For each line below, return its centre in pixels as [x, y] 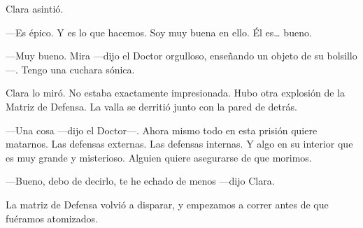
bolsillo [342, 56]
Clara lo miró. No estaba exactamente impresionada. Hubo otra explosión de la [175, 93]
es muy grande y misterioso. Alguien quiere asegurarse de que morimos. [159, 157]
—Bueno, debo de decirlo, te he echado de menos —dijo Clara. [140, 181]
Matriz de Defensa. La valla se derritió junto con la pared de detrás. [151, 106]
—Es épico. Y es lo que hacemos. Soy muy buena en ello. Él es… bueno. [159, 32]
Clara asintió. [35, 8]
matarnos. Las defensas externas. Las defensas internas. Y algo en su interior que [179, 144]
